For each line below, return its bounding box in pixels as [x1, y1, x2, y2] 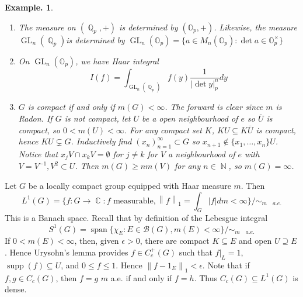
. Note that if [202, 258, 250, 271]
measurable [113, 196, 154, 205]
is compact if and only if [27, 101, 115, 113]
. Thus [194, 271, 217, 284]
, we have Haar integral [75, 54, 159, 67]
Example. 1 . [5, 1, 53, 13]
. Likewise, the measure [214, 20, 297, 33]
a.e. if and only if [110, 271, 172, 284]
